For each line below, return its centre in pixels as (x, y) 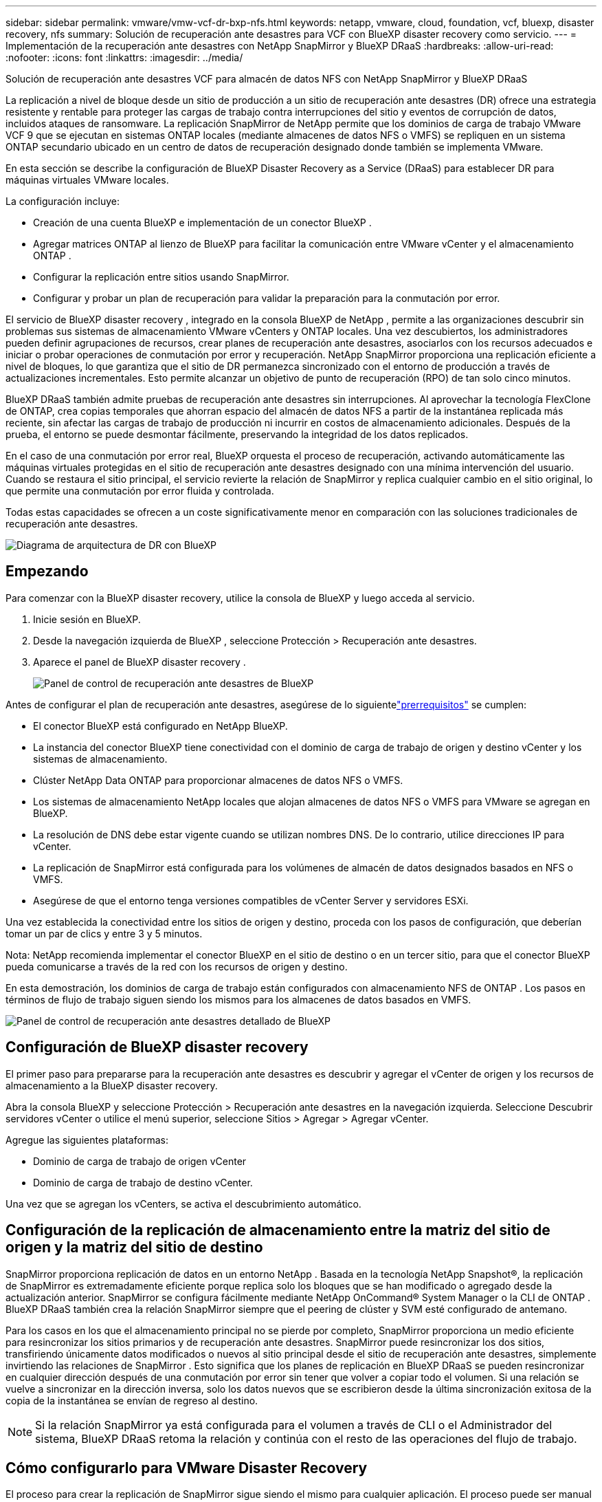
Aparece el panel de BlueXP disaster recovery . (140, 662)
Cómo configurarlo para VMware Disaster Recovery (187, 1468)
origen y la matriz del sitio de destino (134, 1248)
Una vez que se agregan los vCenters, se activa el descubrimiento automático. (183, 1204)
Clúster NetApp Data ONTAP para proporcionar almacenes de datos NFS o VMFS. (218, 780)
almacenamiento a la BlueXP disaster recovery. (112, 1085)
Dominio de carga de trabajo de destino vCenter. (143, 1182)
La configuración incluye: (63, 201)
